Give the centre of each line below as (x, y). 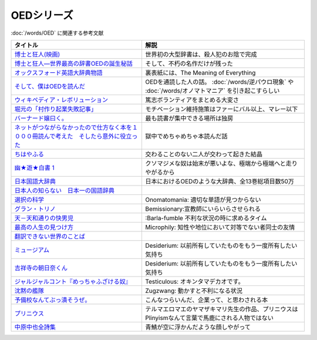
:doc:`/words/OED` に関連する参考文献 (57, 33)
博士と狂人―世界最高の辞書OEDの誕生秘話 (74, 63)
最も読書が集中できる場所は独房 (189, 118)
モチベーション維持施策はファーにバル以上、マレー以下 (221, 109)
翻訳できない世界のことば (50, 236)
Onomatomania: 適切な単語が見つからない (203, 200)
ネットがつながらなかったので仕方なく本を (73, 127)
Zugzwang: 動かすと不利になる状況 (194, 291)
